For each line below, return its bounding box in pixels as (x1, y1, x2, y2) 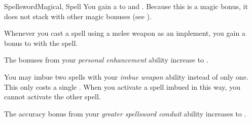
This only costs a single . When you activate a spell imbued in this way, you (4, 81, 240, 92)
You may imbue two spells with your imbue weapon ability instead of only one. (4, 71, 248, 82)
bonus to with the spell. (4, 37, 78, 48)
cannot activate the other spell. (4, 91, 101, 102)
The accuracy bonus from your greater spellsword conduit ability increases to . (4, 108, 246, 118)
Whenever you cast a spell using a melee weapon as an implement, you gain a (4, 28, 245, 38)
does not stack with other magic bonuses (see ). (4, 11, 152, 21)
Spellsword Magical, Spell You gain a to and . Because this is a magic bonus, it (4, 1, 248, 11)
